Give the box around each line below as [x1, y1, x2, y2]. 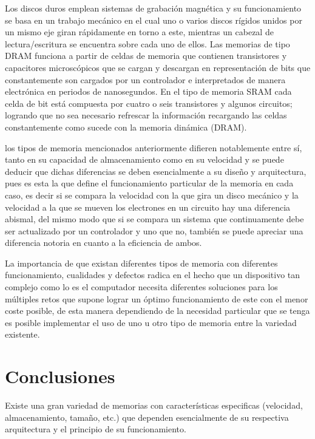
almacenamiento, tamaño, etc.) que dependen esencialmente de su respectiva [5, 410, 289, 423]
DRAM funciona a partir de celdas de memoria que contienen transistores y [5, 49, 287, 62]
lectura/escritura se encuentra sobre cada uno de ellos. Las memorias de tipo [5, 37, 290, 50]
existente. [5, 328, 40, 341]
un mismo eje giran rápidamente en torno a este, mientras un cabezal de [5, 26, 274, 38]
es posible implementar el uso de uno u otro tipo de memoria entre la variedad [5, 316, 297, 328]
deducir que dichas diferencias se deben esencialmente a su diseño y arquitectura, [5, 165, 307, 177]
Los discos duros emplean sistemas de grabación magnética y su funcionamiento [5, 2, 302, 14]
